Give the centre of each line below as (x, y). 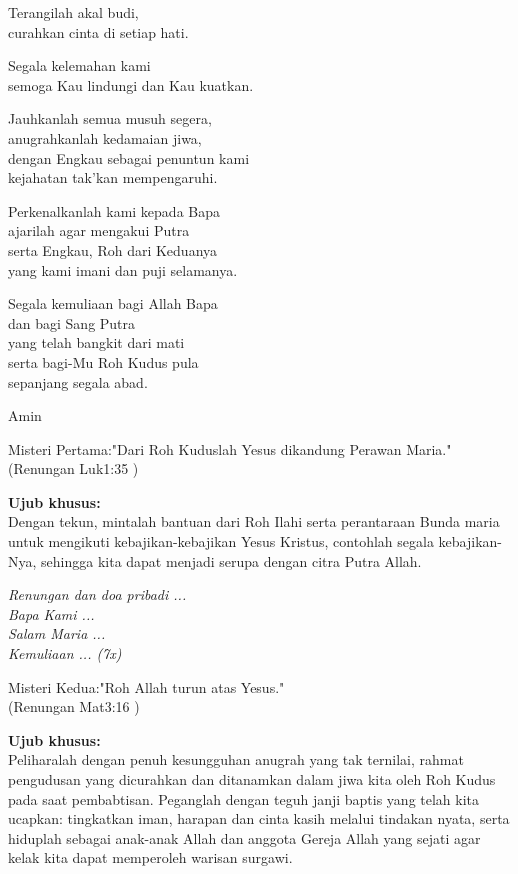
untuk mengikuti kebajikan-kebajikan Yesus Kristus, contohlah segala (221, 541)
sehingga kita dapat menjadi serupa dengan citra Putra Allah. (231, 560)
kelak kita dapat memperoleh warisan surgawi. (150, 857)
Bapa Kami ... (51, 613)
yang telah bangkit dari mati (96, 342)
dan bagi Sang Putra (72, 322)
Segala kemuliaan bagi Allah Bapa (113, 303)
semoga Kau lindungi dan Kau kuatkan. (131, 84)
